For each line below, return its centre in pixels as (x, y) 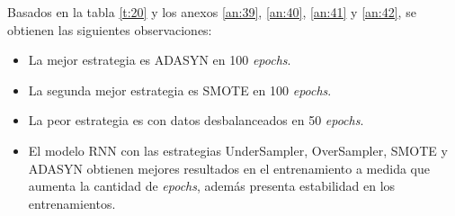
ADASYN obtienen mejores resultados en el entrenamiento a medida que (229, 168)
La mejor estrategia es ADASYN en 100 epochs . (160, 60)
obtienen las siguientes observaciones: (110, 29)
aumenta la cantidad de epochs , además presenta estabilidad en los (212, 186)
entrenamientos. (72, 203)
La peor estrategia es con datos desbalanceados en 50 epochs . (196, 120)
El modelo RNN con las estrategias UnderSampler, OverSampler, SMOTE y (238, 150)
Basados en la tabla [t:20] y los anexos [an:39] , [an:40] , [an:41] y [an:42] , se (212, 12)
